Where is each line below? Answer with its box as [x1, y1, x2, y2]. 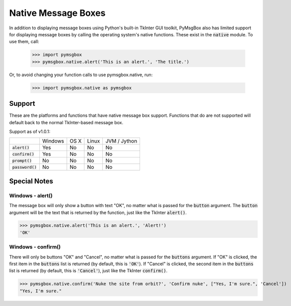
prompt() [12, 158, 32, 163]
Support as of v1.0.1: [9, 128, 51, 134]
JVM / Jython [105, 138, 138, 145]
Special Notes [9, 177, 54, 185]
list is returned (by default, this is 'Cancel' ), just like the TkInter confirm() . [9, 268, 168, 274]
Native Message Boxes [9, 7, 106, 18]
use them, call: [9, 39, 39, 45]
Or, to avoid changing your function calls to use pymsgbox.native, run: [9, 72, 153, 77]
